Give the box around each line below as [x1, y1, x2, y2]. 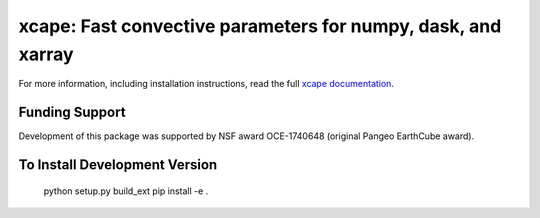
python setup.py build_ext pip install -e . [43, 185, 209, 197]
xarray [18, 43, 74, 65]
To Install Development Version [18, 156, 218, 174]
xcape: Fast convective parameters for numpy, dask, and [18, 15, 502, 37]
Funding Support [18, 104, 126, 121]
